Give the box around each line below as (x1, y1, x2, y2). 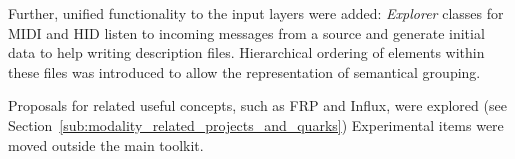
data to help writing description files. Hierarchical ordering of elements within (8, 42, 485, 63)
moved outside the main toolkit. (8, 134, 204, 155)
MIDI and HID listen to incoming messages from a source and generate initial (8, 22, 485, 43)
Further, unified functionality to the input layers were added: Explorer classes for (8, 3, 504, 23)
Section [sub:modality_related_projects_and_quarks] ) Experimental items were (8, 114, 504, 135)
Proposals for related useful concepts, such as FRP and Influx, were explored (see (8, 95, 507, 116)
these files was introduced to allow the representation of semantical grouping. (8, 61, 481, 82)
